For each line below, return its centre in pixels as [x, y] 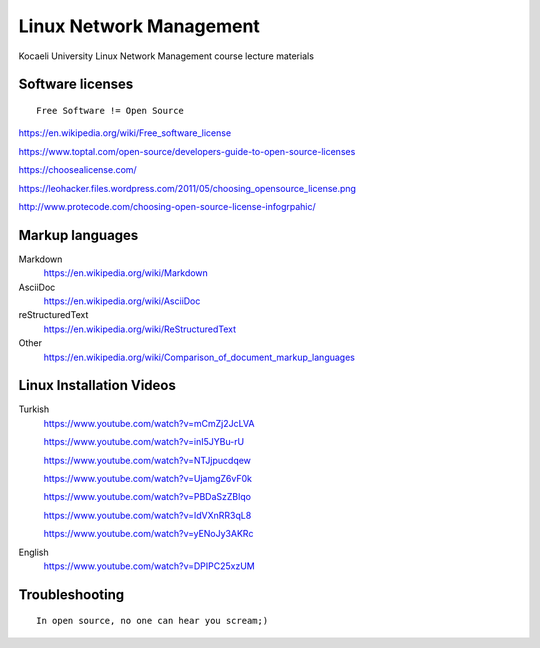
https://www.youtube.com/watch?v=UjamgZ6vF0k [147, 479]
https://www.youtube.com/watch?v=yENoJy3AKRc [148, 534]
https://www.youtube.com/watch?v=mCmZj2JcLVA [149, 423]
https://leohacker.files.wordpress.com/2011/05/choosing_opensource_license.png [187, 188]
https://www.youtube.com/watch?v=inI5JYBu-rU [144, 442]
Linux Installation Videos [97, 385]
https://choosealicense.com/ [77, 170]
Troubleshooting [71, 594]
